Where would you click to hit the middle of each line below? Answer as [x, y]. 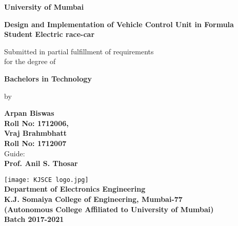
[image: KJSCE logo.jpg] [46, 180]
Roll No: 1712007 [35, 143]
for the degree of [30, 61]
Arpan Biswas [29, 113]
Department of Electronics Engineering [75, 189]
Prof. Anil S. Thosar [41, 163]
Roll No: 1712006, [36, 123]
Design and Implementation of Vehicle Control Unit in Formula [119, 24]
